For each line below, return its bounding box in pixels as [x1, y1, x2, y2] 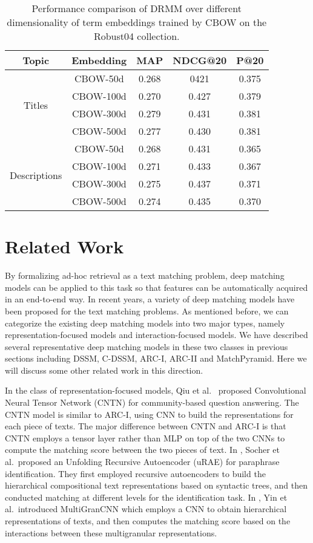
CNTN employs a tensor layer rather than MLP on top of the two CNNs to [5, 431, 285, 444]
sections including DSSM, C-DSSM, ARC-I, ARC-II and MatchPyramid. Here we [5, 352, 307, 365]
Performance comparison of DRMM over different [31, 1, 242, 15]
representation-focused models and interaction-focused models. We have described [5, 328, 308, 341]
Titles [24, 97, 48, 112]
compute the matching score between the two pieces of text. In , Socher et [5, 443, 280, 456]
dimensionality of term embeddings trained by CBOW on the [7, 15, 267, 29]
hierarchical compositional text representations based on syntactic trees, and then [5, 479, 308, 492]
